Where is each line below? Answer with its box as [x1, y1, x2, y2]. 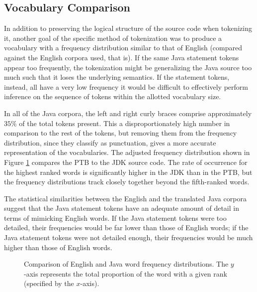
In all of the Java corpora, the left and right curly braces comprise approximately [4, 108, 252, 118]
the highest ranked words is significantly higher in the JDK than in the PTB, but [4, 166, 253, 177]
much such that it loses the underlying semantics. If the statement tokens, [4, 72, 230, 82]
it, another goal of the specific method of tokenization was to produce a [4, 32, 222, 43]
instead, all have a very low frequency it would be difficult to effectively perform [4, 81, 248, 92]
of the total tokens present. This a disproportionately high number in [19, 118, 230, 128]
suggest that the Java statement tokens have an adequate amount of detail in [4, 203, 239, 213]
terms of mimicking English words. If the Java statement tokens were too [4, 212, 227, 223]
